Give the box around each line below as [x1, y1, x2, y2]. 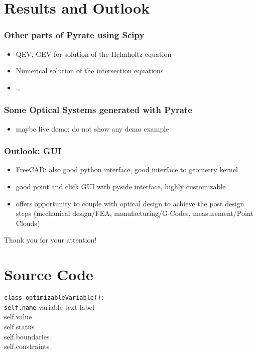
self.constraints [4, 341, 50, 351]
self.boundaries [4, 331, 50, 341]
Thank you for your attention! [4, 234, 97, 245]
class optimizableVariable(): [4, 294, 105, 302]
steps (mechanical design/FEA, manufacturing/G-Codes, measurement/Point [16, 208, 253, 218]
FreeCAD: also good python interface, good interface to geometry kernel [16, 164, 238, 175]
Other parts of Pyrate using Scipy [4, 29, 145, 41]
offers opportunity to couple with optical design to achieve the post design [16, 198, 244, 208]
